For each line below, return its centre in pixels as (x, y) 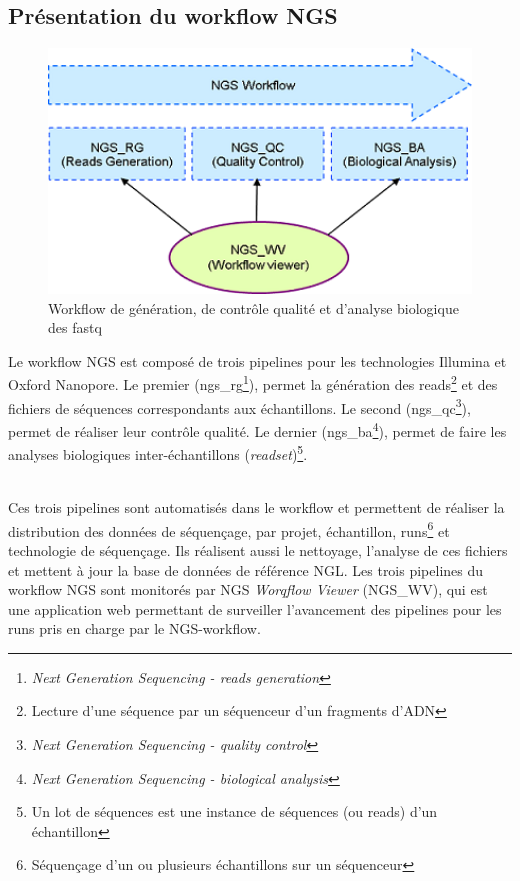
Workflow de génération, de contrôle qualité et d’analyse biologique (253, 307)
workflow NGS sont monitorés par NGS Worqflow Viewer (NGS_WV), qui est (248, 589)
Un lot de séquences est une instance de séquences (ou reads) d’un (234, 811)
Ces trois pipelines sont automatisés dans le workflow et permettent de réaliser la (256, 507)
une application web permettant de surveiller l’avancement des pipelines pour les (255, 608)
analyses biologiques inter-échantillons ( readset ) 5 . (158, 452)
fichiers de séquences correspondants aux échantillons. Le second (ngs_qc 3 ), (239, 406)
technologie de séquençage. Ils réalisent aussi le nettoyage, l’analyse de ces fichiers (258, 549)
